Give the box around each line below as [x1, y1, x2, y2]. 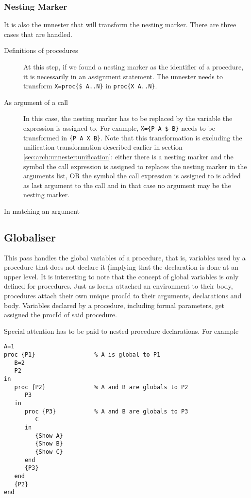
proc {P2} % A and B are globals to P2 [14, 383, 188, 391]
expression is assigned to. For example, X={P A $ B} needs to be [23, 123, 215, 133]
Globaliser [4, 229, 56, 244]
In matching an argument [4, 206, 80, 216]
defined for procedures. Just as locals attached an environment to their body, [4, 281, 233, 291]
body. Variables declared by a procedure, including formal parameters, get [4, 300, 224, 310]
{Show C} [35, 448, 63, 455]
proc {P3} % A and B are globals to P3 [24, 408, 188, 415]
